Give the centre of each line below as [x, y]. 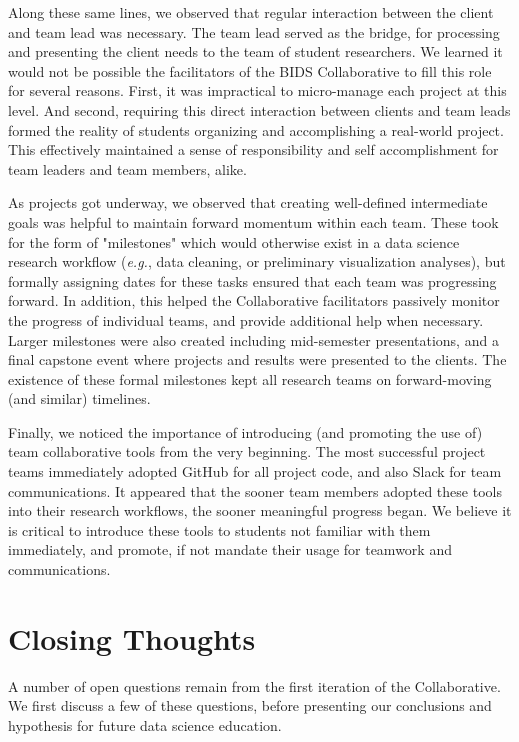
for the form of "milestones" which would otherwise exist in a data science [234, 241]
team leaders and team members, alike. [127, 168]
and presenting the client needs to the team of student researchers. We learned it [255, 51]
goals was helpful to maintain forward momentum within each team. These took [253, 221]
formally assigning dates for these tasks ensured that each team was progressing [252, 280]
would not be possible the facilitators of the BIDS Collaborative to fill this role [250, 70]
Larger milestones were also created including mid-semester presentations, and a [253, 339]
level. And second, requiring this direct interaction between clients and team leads [259, 109]
